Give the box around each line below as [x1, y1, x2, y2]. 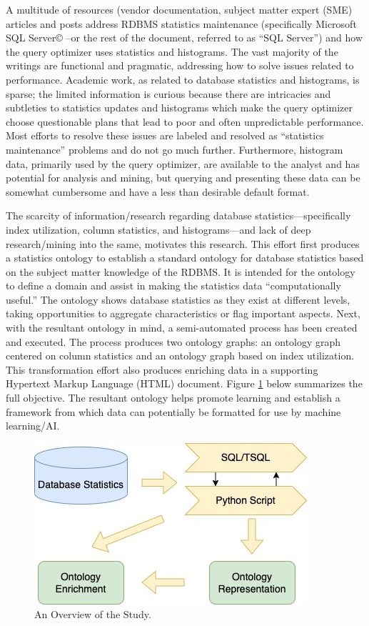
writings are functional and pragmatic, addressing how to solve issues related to [6, 58, 354, 73]
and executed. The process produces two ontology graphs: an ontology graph [6, 334, 341, 349]
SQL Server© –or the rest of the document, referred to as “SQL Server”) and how [6, 30, 363, 45]
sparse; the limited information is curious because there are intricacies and [6, 86, 331, 101]
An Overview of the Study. [34, 607, 151, 622]
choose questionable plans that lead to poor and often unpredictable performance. [6, 114, 364, 129]
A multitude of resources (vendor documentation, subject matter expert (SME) [6, 2, 353, 16]
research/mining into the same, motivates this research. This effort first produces [6, 236, 360, 251]
